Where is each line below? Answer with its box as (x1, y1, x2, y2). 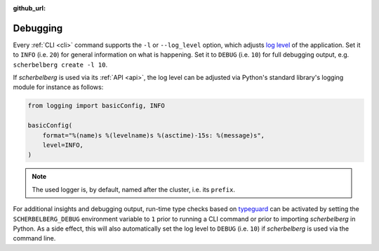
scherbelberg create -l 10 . (13, 60, 108, 69)
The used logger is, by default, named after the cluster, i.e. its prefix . (32, 185, 235, 194)
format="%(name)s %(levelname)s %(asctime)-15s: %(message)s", (42, 131, 265, 140)
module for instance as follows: (13, 83, 104, 91)
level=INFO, (42, 141, 84, 149)
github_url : (13, 4, 46, 12)
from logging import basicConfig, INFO (27, 102, 165, 110)
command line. (13, 234, 56, 243)
